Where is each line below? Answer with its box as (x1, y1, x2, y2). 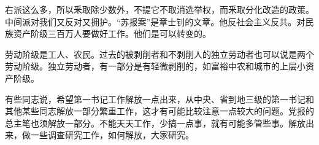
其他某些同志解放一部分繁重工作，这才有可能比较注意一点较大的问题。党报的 (5, 104, 314, 117)
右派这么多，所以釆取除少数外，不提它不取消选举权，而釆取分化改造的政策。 (5, 3, 314, 15)
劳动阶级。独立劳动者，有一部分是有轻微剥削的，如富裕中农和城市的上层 (5, 60, 297, 72)
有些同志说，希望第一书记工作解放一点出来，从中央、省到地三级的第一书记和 (5, 92, 314, 105)
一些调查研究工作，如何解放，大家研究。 (30, 128, 194, 141)
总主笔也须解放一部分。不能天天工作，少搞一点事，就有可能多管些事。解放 (5, 116, 306, 129)
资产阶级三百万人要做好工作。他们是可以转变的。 (13, 27, 211, 40)
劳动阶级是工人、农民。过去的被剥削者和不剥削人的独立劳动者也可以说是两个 (5, 47, 314, 60)
